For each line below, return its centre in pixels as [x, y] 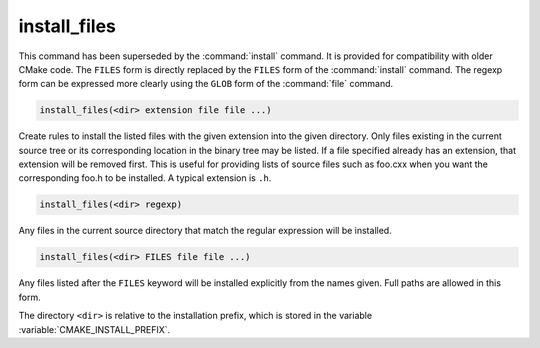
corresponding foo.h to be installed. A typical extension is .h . [145, 178]
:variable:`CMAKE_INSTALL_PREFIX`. [94, 329]
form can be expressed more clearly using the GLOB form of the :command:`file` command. [206, 84]
